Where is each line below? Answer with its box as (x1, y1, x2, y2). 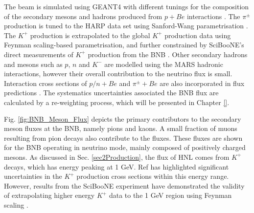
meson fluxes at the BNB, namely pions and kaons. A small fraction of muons (4, 123, 237, 133)
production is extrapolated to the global (30, 30, 150, 40)
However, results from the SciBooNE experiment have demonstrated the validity (4, 180, 245, 191)
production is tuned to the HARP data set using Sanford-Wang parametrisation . (4, 21, 248, 31)
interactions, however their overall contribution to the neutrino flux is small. (4, 68, 232, 79)
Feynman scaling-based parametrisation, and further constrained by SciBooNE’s (4, 40, 244, 50)
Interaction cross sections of (4, 78, 87, 88)
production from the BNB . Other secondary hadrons (88, 49, 248, 59)
